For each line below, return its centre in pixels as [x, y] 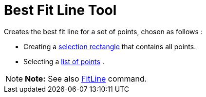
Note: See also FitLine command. [86, 78]
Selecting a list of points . [64, 61]
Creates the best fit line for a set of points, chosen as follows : [103, 31]
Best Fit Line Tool [60, 10]
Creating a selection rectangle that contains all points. [110, 46]
